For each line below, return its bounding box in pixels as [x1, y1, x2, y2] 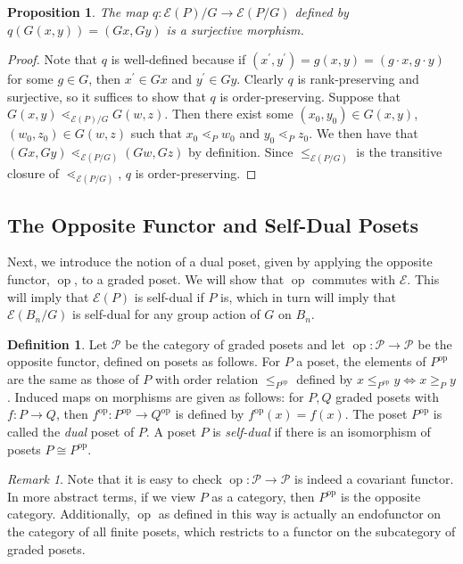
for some [7, 69, 54, 88]
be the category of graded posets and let [125, 334, 345, 353]
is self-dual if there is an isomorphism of [212, 421, 431, 440]
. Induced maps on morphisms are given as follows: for [7, 387, 304, 405]
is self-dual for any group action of [72, 305, 260, 323]
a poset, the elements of [296, 352, 426, 371]
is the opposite [341, 486, 421, 505]
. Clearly [236, 69, 284, 88]
